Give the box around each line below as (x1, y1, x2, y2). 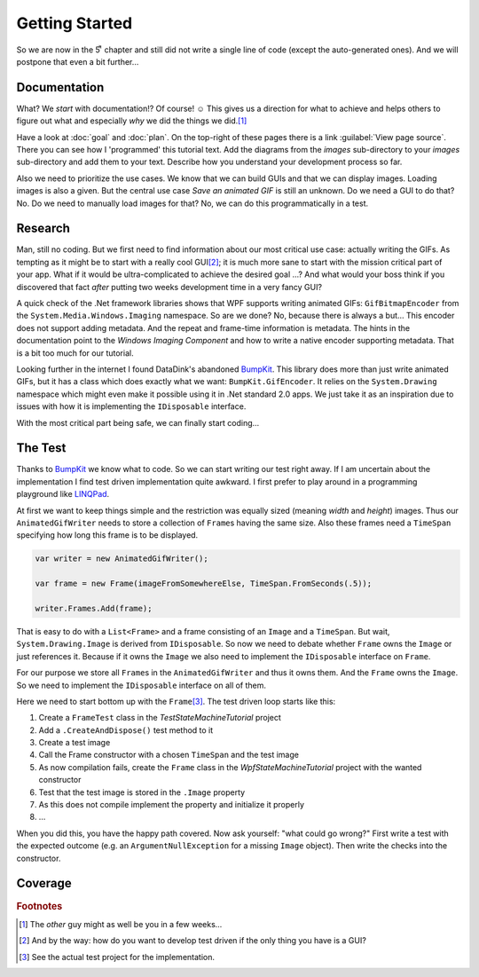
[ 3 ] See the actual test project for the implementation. (19, 951, 215, 962)
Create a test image (38, 737, 111, 748)
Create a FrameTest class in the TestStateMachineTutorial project (38, 713, 281, 723)
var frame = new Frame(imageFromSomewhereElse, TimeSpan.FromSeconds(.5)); (35, 579, 373, 589)
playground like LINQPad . (16, 489, 110, 500)
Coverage (16, 876, 72, 891)
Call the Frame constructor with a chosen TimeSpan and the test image (38, 750, 299, 760)
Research (16, 221, 71, 236)
